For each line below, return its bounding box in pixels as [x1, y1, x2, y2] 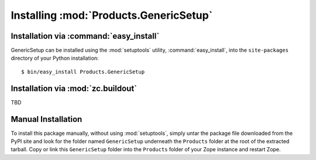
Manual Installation [11, 114, 83, 124]
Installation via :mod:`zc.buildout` [11, 83, 138, 93]
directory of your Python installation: [11, 55, 99, 62]
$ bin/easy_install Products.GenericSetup [21, 68, 145, 75]
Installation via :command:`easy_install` [11, 31, 160, 41]
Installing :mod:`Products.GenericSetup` [11, 9, 213, 22]
